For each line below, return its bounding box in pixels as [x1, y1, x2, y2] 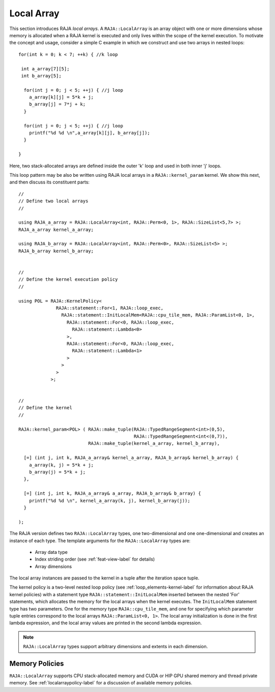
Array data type [35, 549, 68, 555]
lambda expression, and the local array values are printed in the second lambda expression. [9, 620, 202, 626]
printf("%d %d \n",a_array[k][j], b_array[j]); [29, 130, 150, 136]
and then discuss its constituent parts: [9, 179, 90, 185]
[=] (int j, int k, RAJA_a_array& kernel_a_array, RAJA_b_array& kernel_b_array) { [23, 455, 239, 461]
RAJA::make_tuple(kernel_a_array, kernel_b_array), [88, 441, 220, 446]
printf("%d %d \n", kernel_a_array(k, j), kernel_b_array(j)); [29, 497, 190, 503]
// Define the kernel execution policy [18, 277, 118, 282]
